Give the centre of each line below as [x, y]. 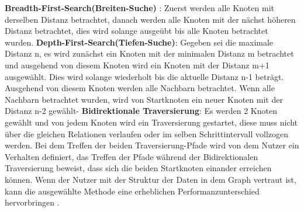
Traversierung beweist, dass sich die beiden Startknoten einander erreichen [138, 168]
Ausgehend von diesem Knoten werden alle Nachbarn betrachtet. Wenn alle [140, 88]
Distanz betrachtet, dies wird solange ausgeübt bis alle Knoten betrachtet [137, 31]
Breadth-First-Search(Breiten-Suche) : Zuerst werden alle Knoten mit [139, 8]
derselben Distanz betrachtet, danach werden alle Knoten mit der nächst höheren [150, 19]
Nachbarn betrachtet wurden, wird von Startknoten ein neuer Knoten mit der [144, 99]
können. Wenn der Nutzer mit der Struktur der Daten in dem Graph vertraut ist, [151, 179]
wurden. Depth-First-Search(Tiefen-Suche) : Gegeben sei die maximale [139, 42]
